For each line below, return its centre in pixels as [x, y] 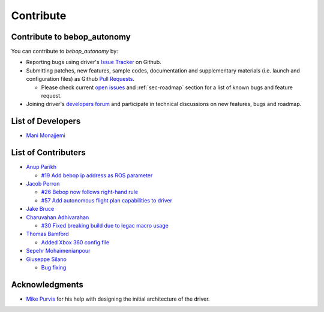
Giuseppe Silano [46, 259]
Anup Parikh [41, 167]
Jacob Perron [43, 184]
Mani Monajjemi [46, 135]
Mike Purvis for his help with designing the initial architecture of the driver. [118, 299]
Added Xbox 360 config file [75, 242]
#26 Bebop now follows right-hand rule [89, 192]
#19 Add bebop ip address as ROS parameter [97, 175]
